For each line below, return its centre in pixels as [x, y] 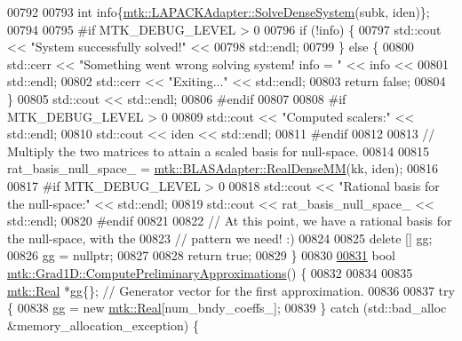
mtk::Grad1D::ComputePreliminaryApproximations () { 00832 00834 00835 [210, 272]
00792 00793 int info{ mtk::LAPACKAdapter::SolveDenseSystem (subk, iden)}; [219, 12]
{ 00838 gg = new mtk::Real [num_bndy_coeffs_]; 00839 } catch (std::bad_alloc [227, 308]
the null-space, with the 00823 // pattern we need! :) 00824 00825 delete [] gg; [220, 238]
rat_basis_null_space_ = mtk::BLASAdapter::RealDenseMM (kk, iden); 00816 [223, 168]
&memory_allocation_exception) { [103, 325]
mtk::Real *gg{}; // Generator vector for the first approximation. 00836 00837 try [231, 290]
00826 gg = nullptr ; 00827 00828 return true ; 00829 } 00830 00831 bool [201, 255]
